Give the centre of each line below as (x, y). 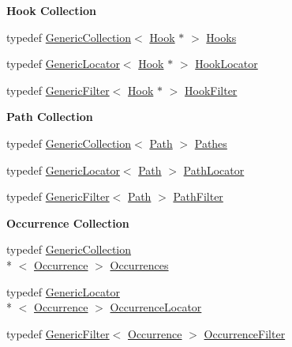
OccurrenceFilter (245, 333)
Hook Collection (51, 10)
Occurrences (139, 264)
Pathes (211, 143)
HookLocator (226, 64)
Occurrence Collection (68, 223)
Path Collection (50, 117)
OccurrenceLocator (156, 307)
